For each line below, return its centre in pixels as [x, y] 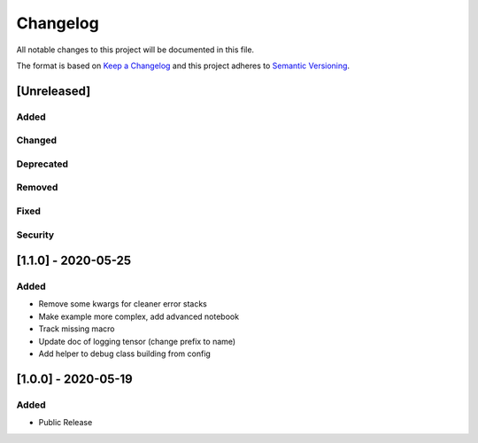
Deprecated [42, 164]
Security [35, 235]
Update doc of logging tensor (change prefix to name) [137, 341]
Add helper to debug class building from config [125, 354]
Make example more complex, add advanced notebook [139, 316]
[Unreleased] [54, 91]
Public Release [66, 423]
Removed [37, 188]
